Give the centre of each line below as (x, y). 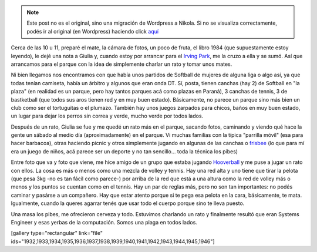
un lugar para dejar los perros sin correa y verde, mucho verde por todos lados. (107, 116)
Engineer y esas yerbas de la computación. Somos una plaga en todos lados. (104, 222)
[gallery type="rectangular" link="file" (57, 233)
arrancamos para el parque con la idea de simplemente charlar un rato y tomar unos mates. (122, 64)
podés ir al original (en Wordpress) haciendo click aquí (92, 31)
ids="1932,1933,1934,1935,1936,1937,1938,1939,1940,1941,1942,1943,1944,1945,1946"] (113, 241)
